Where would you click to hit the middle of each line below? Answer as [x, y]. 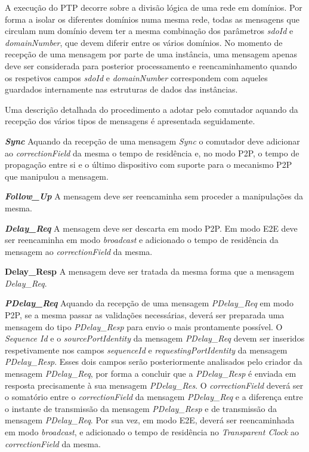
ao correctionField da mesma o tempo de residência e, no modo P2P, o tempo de [152, 153]
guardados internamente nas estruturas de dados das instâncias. [121, 89]
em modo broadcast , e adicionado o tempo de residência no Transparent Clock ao [152, 432]
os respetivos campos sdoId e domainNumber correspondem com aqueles [136, 77]
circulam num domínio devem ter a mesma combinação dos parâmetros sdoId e [149, 31]
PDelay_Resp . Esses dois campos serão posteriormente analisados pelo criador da [154, 362]
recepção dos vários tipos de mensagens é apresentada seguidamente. [130, 121]
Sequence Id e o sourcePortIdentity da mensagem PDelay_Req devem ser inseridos [155, 338]
